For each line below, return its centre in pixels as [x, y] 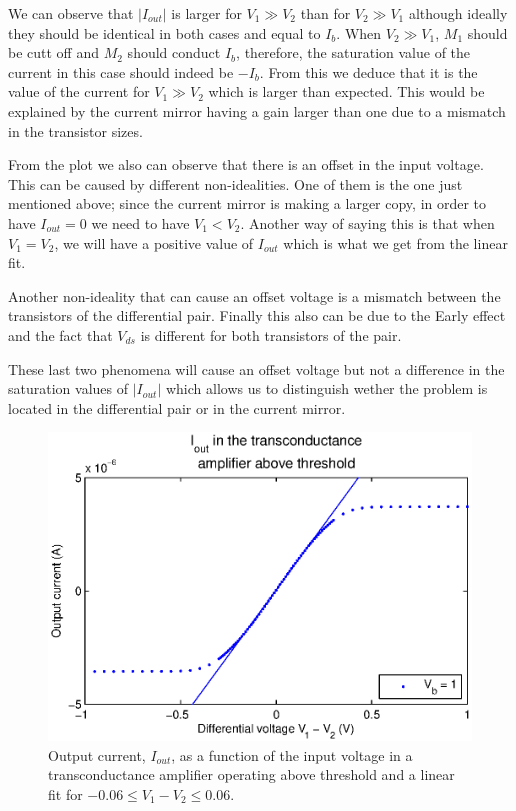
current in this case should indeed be [121, 71]
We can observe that [71, 13]
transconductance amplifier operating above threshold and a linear [251, 774]
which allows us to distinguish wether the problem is [326, 388]
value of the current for [79, 91]
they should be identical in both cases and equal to [164, 32]
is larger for [206, 13]
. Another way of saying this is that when [367, 222]
